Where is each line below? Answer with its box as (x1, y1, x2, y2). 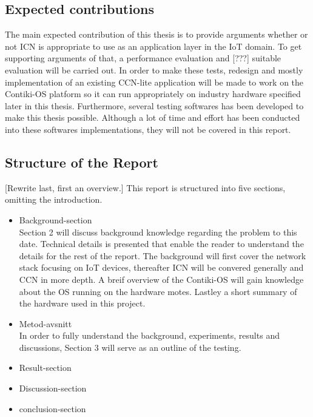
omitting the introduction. (5, 193, 103, 206)
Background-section (19, 213, 92, 226)
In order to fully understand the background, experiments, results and (19, 329, 280, 342)
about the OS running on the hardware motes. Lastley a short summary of (19, 285, 297, 297)
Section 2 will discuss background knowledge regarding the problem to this (19, 225, 297, 238)
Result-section (19, 361, 72, 374)
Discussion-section (19, 382, 87, 395)
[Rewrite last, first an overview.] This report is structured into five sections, (5, 181, 286, 194)
